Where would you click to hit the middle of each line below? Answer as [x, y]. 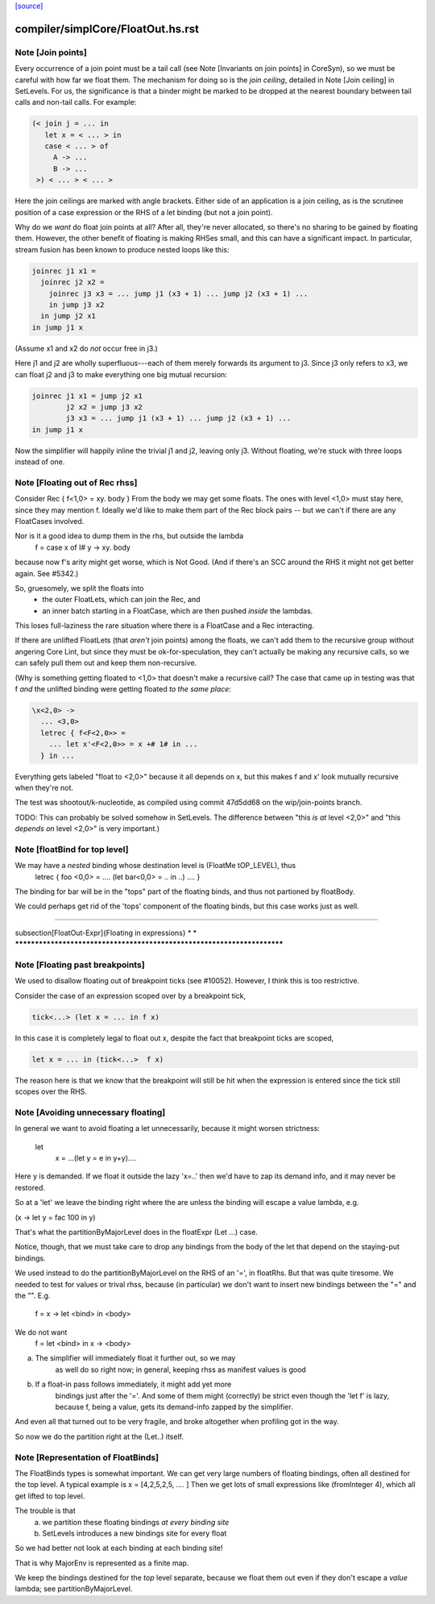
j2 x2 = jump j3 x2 [104, 407]
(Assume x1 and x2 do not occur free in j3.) [87, 348]
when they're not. [44, 787]
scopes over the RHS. [51, 1091]
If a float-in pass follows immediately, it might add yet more [133, 1384]
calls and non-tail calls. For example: [76, 102]
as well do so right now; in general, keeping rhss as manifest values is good [180, 1369]
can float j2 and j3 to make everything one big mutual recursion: [121, 374]
